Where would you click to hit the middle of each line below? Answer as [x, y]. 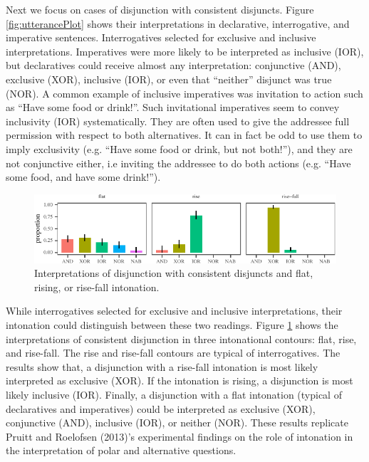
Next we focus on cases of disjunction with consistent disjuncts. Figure [160, 9]
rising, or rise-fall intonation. [97, 287]
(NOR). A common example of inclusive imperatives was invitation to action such [184, 93]
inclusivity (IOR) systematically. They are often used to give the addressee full [178, 121]
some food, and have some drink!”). [83, 177]
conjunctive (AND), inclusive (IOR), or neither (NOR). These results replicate [177, 422]
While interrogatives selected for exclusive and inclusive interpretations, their [174, 311]
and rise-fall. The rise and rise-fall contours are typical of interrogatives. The [173, 353]
